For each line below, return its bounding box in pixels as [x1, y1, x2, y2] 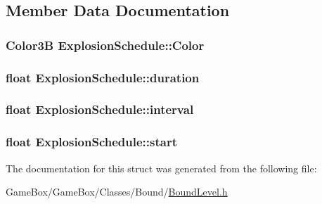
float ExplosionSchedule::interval [6, 101, 194, 118]
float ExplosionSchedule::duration [6, 68, 200, 86]
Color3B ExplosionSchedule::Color [6, 36, 205, 53]
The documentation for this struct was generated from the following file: [6, 160, 317, 175]
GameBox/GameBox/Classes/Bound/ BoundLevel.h [6, 184, 228, 199]
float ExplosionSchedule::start [6, 133, 177, 151]
